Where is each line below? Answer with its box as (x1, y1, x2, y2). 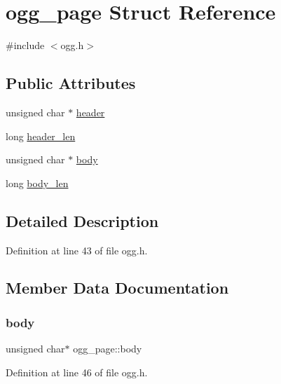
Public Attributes (6, 72, 136, 94)
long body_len (6, 175, 69, 190)
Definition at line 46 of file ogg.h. (6, 364, 148, 379)
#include (6, 38, 45, 53)
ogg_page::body (73, 341, 142, 356)
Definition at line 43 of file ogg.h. (6, 242, 148, 257)
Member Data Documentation (6, 277, 229, 299)
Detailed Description (6, 210, 159, 231)
